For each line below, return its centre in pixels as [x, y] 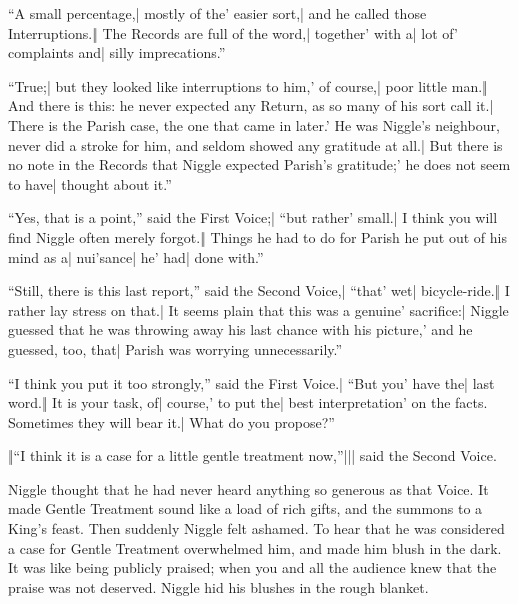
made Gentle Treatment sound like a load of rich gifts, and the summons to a [245, 508]
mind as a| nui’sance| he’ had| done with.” [136, 256]
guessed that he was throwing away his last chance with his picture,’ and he [240, 329]
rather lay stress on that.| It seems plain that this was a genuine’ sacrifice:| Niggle [258, 309]
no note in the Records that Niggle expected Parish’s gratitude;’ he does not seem [259, 164]
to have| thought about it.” [90, 183]
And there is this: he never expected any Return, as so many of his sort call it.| [251, 105]
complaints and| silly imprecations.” [117, 52]
